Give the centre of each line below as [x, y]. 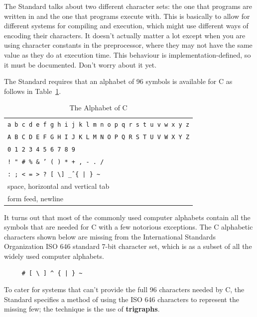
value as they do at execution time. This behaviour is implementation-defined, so [128, 54]
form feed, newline [36, 198]
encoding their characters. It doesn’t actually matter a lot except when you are [125, 35]
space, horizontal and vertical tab [59, 186]
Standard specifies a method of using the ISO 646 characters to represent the [122, 299]
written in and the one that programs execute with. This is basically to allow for [127, 16]
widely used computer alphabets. [54, 256]
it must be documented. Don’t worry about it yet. [80, 64]
